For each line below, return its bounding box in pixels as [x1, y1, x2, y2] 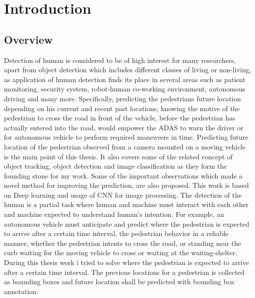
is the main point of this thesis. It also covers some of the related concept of [4, 151, 233, 161]
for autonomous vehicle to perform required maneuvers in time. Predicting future [4, 132, 249, 142]
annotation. [4, 286, 39, 296]
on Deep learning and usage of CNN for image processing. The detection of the [4, 189, 242, 200]
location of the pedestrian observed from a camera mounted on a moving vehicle [4, 141, 246, 151]
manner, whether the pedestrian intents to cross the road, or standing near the [4, 238, 241, 248]
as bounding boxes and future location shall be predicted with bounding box [4, 276, 235, 287]
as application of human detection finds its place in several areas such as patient [4, 74, 246, 84]
